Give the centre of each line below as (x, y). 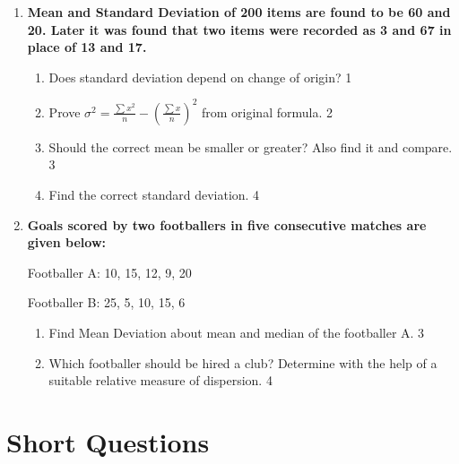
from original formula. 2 (267, 112)
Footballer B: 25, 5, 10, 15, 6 (106, 302)
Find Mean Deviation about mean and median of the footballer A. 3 (237, 333)
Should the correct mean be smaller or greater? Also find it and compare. (251, 146)
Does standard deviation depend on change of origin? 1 (200, 77)
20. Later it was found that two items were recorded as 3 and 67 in (239, 29)
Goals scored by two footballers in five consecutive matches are (227, 224)
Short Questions (108, 442)
